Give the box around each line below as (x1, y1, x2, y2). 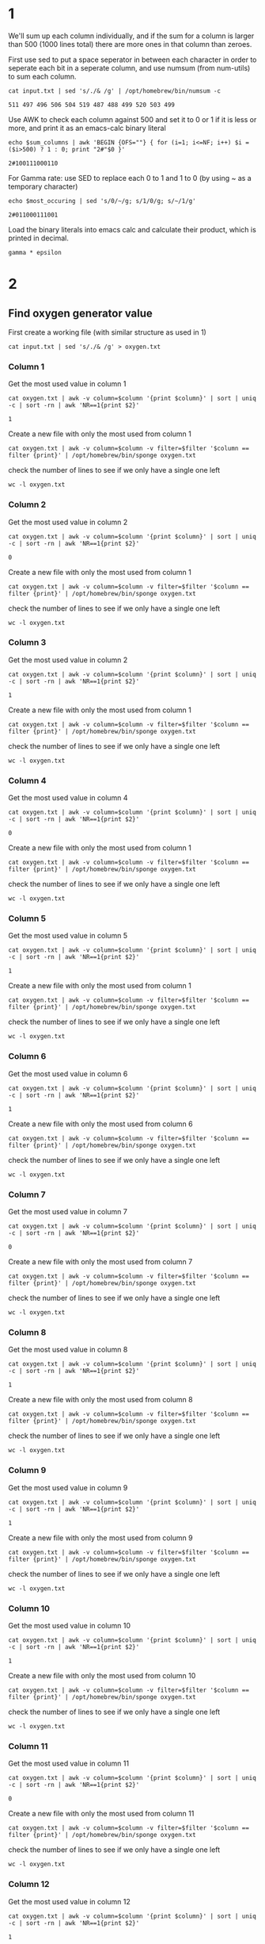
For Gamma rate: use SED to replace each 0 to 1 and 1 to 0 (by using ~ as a (8, 173, 252, 182)
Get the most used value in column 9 (8, 1482, 128, 1492)
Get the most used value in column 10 (8, 1620, 131, 1630)
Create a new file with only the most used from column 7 (8, 1257, 193, 1267)
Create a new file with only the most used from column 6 (8, 1119, 193, 1129)
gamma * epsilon (8, 248, 62, 256)
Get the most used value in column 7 (8, 1207, 128, 1217)
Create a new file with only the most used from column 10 (8, 1670, 196, 1680)
